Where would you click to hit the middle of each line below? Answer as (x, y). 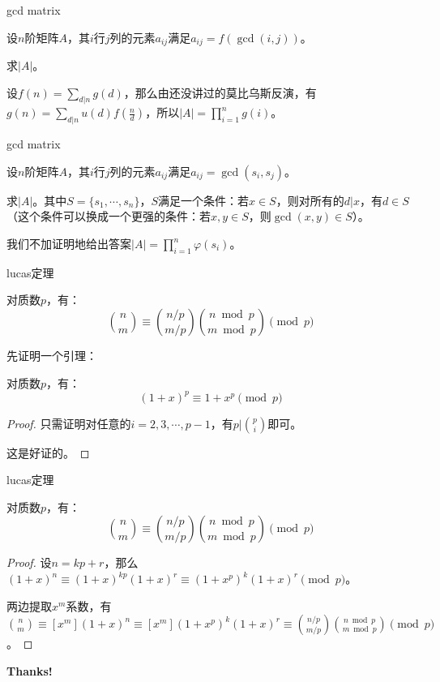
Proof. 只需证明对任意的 (69, 423)
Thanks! (30, 670)
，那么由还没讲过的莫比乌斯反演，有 (220, 92)
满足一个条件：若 (203, 200)
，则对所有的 (310, 200)
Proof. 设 (29, 562)
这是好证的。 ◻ (48, 452)
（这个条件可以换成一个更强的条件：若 (109, 216)
